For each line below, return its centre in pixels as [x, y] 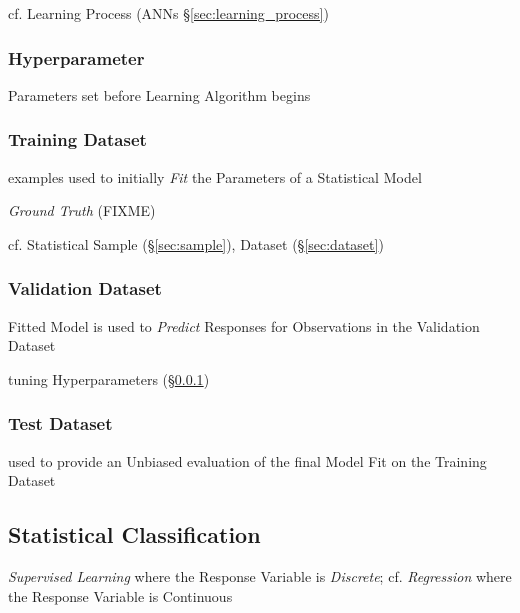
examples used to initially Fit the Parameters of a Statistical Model [215, 176]
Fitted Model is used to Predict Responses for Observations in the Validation [244, 325]
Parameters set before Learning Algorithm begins [159, 94]
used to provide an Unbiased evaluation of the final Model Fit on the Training [247, 460]
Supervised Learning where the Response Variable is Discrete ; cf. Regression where [260, 576]
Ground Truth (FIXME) [82, 210]
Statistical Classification [134, 534]
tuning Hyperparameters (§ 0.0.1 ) [109, 378]
